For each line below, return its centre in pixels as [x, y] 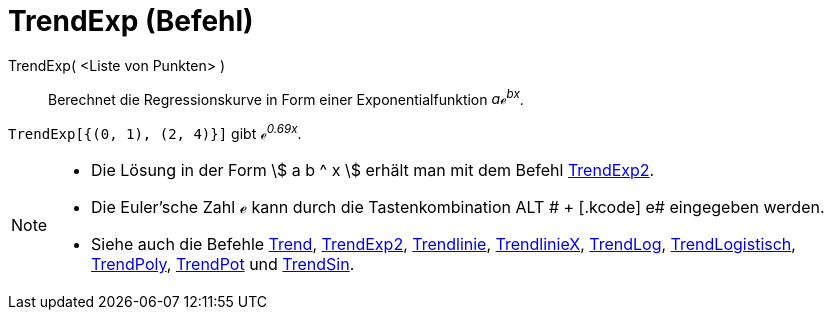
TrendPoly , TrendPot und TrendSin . [223, 264]
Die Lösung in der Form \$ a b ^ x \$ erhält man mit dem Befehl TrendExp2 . [373, 170]
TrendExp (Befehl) [131, 21]
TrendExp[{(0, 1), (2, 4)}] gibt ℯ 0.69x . [155, 132]
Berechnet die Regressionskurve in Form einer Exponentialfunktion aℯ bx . [286, 97]
